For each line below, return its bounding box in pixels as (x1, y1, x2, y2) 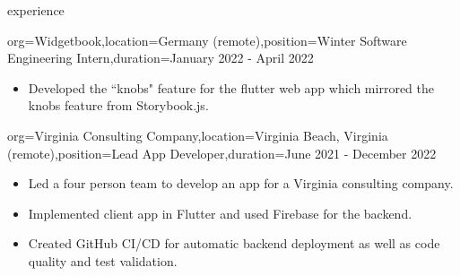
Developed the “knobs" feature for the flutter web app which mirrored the (28, 78, 434, 97)
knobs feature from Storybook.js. (28, 96, 209, 115)
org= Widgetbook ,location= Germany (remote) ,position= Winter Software (7, 30, 407, 49)
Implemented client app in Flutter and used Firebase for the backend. (28, 203, 412, 222)
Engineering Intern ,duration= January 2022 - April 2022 (7, 48, 314, 67)
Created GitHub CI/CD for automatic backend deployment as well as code (28, 234, 440, 253)
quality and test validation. (28, 251, 178, 270)
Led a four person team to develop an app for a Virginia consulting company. (28, 174, 454, 193)
